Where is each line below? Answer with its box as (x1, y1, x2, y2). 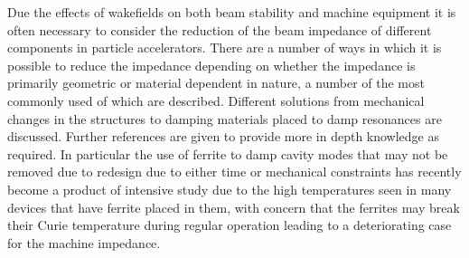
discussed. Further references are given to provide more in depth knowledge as (7, 127, 440, 146)
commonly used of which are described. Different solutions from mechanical (7, 91, 425, 110)
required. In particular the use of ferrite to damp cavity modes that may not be (7, 144, 448, 163)
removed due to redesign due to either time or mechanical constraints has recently (7, 162, 462, 181)
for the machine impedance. (7, 233, 161, 252)
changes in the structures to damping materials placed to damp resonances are (7, 109, 442, 128)
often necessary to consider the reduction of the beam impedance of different (7, 20, 432, 39)
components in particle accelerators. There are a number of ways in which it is (7, 38, 442, 57)
